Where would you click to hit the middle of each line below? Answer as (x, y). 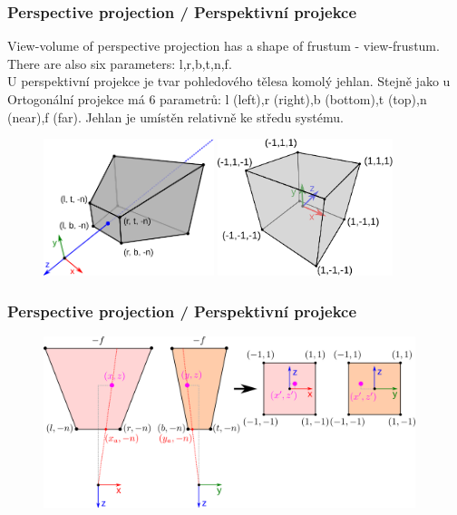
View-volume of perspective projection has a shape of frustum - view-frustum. (224, 46)
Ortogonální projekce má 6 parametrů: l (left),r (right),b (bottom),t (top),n (217, 99)
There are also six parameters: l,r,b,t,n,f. (120, 63)
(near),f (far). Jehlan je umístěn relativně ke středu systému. (175, 117)
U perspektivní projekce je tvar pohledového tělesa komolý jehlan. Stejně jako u (229, 81)
